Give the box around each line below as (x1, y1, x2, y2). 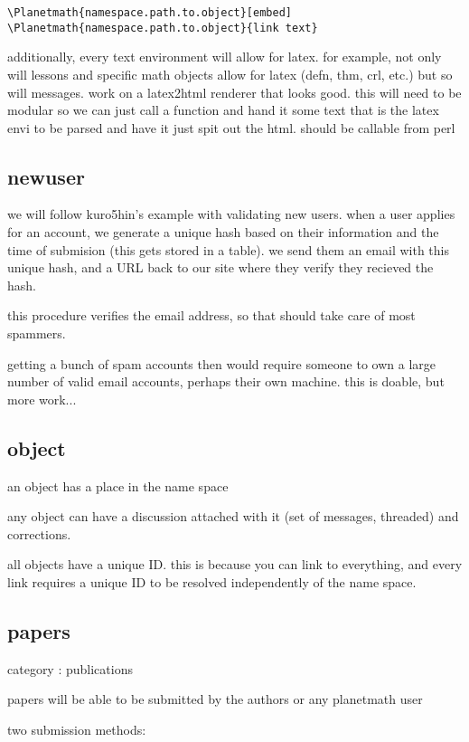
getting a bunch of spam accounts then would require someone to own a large (7, 354, 436, 373)
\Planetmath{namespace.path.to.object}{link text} (7, 21, 318, 34)
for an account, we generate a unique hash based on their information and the (7, 223, 439, 242)
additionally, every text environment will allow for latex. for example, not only (7, 47, 442, 66)
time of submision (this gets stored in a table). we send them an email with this (7, 240, 449, 259)
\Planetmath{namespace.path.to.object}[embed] (7, 6, 292, 19)
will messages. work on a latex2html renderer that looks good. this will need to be (7, 82, 462, 101)
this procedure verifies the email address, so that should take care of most (7, 306, 416, 325)
